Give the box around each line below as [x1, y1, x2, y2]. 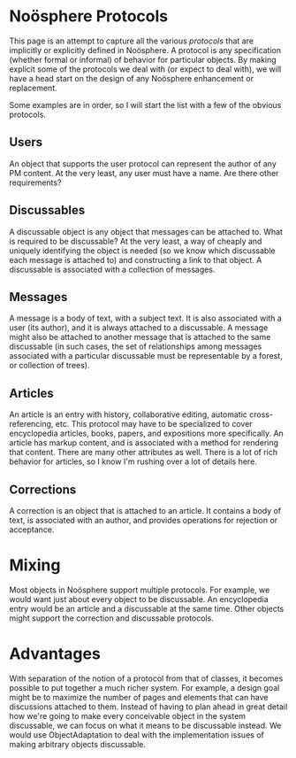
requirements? [9, 177, 62, 188]
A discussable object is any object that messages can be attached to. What [9, 226, 283, 236]
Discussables [9, 203, 86, 218]
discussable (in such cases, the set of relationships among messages [9, 341, 262, 352]
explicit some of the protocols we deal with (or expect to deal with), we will [9, 64, 282, 74]
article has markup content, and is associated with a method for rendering [9, 437, 279, 448]
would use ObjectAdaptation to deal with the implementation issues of [9, 729, 265, 740]
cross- [248, 409, 274, 420]
